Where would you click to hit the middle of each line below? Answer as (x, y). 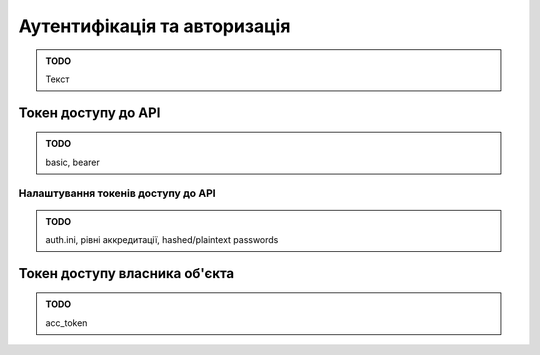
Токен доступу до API (89, 112)
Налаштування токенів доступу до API (117, 193)
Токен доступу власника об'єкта (126, 273)
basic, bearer (72, 162)
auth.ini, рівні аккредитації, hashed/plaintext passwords (162, 240)
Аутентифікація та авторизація (154, 26)
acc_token (66, 322)
